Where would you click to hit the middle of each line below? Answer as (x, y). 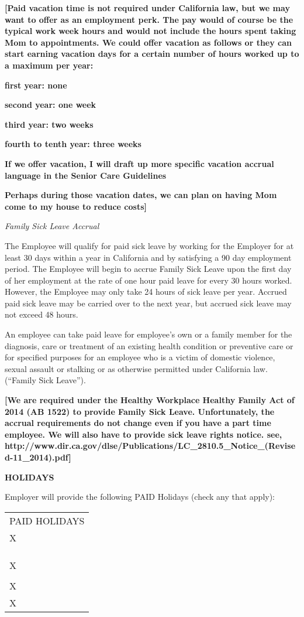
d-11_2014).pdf (37, 457)
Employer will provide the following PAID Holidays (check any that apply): (140, 497)
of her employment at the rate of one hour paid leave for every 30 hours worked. (148, 280)
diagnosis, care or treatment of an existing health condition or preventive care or (149, 345)
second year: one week (51, 105)
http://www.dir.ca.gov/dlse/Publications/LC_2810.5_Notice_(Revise (150, 446)
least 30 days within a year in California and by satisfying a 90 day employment (148, 257)
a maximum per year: (49, 65)
